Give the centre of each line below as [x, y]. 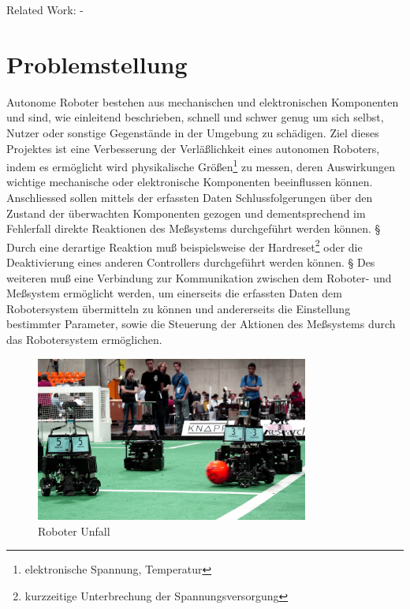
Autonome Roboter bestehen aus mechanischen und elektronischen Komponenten [203, 101]
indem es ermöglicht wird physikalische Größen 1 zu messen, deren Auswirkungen [201, 165]
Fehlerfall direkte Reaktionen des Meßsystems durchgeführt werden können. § [194, 228]
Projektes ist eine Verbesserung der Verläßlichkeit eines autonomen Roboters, [193, 148]
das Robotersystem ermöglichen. [84, 339]
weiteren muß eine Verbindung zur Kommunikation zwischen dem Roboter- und [199, 277]
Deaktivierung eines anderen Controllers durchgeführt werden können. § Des [191, 262]
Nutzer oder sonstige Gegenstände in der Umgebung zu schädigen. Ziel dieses [193, 132]
